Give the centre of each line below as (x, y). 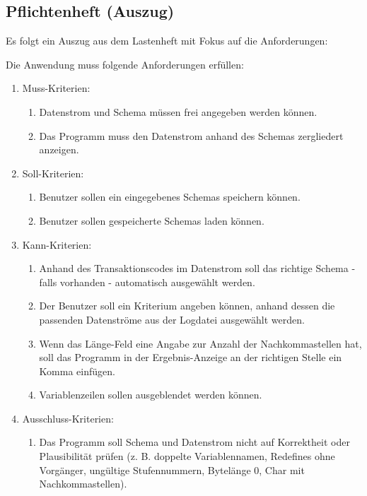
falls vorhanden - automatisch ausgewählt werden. (147, 282)
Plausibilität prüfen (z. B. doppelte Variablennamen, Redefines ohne (187, 456)
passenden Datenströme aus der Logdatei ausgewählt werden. (172, 319)
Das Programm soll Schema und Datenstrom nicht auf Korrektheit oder (194, 442)
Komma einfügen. (77, 371)
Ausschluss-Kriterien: (68, 418)
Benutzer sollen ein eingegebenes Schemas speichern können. (170, 197)
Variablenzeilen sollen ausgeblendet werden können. (151, 395)
